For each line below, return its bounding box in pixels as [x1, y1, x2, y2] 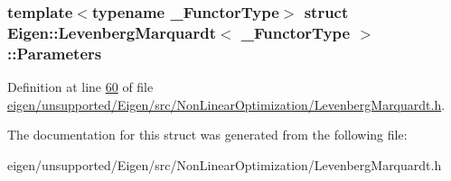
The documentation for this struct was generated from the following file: [7, 125, 408, 144]
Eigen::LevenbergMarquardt [7, 21, 216, 43]
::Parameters [7, 41, 102, 64]
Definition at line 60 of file [7, 77, 154, 96]
